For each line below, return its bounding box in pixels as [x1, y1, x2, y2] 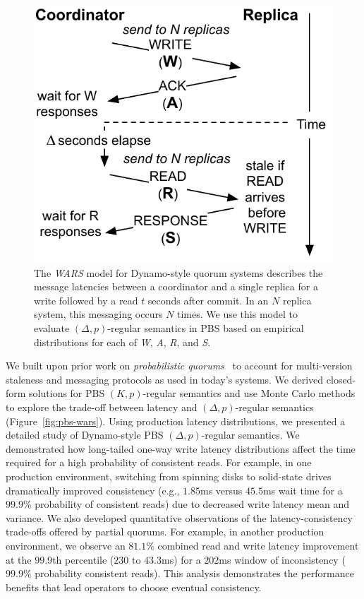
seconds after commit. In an [147, 292, 269, 307]
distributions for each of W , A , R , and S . [34, 334, 211, 349]
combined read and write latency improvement [157, 538, 359, 552]
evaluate [34, 321, 70, 336]
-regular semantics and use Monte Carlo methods [142, 386, 356, 401]
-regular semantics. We [201, 427, 300, 442]
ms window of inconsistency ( [219, 552, 346, 567]
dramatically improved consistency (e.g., [6, 482, 180, 497]
